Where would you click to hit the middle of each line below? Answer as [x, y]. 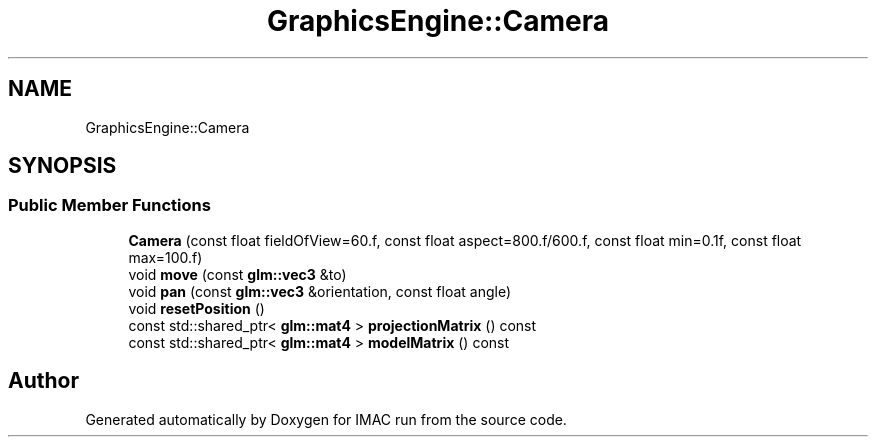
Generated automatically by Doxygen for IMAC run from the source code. [326, 419]
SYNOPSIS [62, 166]
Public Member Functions [109, 205]
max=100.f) [165, 257]
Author [43, 381]
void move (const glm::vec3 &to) [237, 274]
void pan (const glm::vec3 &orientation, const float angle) [320, 291]
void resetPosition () [196, 308]
